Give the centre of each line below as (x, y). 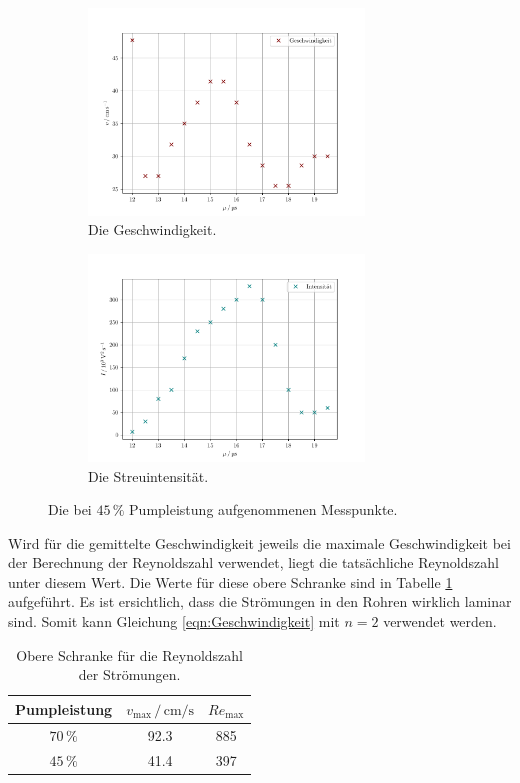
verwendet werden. (440, 621)
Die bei (70, 509)
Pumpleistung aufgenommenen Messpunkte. (263, 509)
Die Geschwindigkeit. (152, 229)
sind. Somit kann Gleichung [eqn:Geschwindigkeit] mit (174, 621)
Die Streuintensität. (148, 475)
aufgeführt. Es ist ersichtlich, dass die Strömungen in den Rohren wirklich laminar (260, 601)
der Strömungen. (129, 674)
